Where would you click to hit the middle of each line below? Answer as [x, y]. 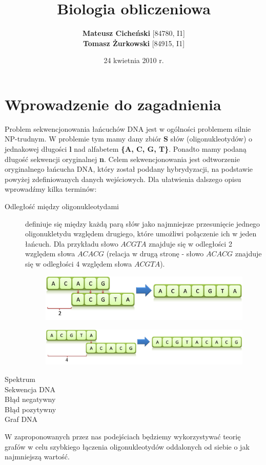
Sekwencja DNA [30, 389]
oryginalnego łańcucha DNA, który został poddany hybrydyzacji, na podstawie [129, 169]
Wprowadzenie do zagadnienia [113, 104]
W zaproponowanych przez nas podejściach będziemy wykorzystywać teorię [123, 436]
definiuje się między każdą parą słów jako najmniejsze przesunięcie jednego [143, 223]
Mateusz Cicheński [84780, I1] [134, 33]
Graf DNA [21, 419]
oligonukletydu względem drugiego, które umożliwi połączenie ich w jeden [141, 234]
